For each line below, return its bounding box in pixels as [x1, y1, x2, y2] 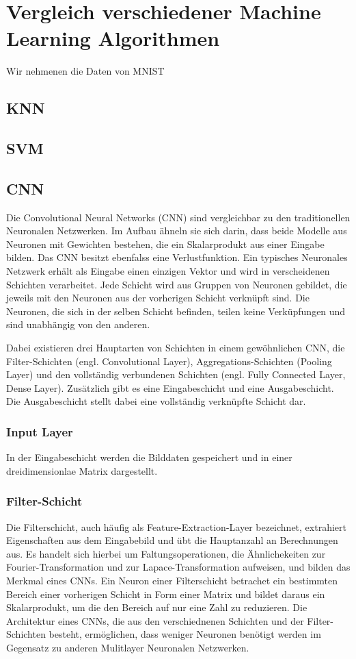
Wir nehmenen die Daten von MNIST [6, 64, 165, 78]
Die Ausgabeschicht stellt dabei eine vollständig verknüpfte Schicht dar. [6, 394, 306, 408]
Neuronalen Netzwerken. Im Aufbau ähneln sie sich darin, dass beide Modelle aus [6, 223, 347, 238]
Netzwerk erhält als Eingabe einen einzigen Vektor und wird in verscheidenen [6, 264, 330, 278]
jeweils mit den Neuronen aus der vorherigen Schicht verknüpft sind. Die [6, 290, 310, 305]
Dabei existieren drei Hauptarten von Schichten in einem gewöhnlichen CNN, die [6, 340, 345, 355]
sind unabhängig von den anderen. [6, 317, 150, 332]
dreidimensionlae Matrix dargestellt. [6, 463, 158, 477]
